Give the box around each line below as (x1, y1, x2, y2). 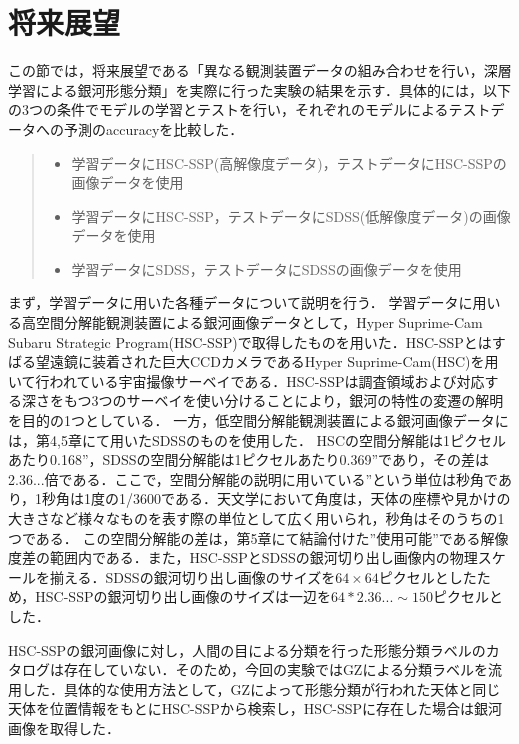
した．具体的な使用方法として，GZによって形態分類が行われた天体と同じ (21, 678, 501, 699)
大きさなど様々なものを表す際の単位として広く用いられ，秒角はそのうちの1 (8, 508, 505, 528)
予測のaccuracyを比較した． (63, 118, 244, 139)
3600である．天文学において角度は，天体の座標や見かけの (133, 488, 511, 509)
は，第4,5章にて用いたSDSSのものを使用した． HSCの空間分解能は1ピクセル (8, 429, 506, 450)
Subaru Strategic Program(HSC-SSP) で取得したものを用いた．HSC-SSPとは (8, 331, 492, 352)
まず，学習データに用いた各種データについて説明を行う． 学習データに (8, 292, 473, 313)
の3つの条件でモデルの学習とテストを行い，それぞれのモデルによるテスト (8, 99, 491, 120)
